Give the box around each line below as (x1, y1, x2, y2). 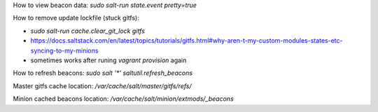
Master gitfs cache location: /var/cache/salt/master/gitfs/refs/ (13, 81, 192, 90)
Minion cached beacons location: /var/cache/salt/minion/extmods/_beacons (13, 94, 234, 103)
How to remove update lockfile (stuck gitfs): (13, 14, 139, 22)
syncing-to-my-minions (30, 46, 99, 55)
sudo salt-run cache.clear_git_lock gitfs (30, 27, 145, 35)
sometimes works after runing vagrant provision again (30, 56, 187, 64)
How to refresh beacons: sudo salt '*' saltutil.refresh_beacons (13, 69, 192, 77)
